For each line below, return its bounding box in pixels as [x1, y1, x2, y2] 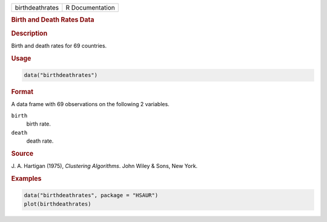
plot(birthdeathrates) [24, 200, 91, 207]
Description [11, 29, 48, 38]
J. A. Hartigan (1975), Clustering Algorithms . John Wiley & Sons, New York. [11, 163, 198, 170]
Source [11, 149, 34, 158]
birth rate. [26, 120, 51, 127]
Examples [11, 174, 42, 183]
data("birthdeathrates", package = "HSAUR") [24, 192, 159, 199]
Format [11, 88, 33, 96]
